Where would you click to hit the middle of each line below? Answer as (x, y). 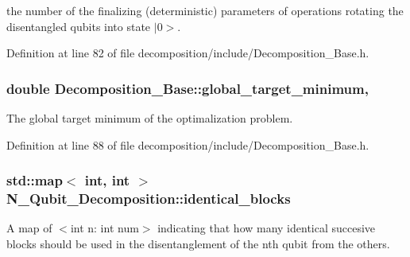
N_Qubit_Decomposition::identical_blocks (149, 199)
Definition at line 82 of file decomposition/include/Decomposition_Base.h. (188, 53)
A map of (29, 228)
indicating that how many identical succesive (267, 228)
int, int (107, 180)
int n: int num (104, 228)
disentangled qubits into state (79, 26)
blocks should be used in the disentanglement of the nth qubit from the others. (198, 243)
